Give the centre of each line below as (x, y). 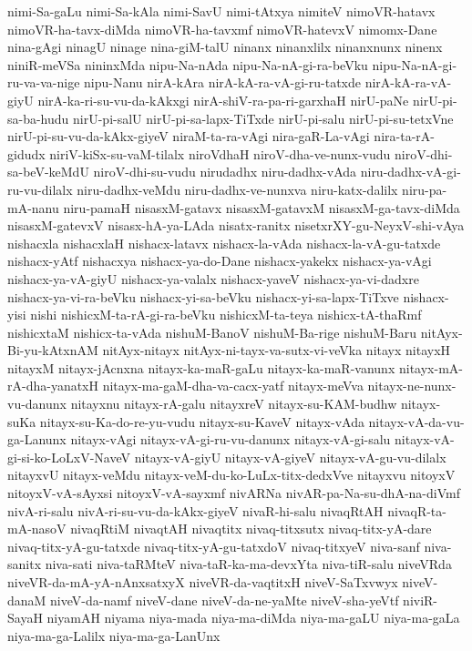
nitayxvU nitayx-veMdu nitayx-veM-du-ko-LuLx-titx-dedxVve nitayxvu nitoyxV (231, 475)
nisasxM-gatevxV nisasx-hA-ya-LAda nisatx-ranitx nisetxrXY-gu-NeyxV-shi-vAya (236, 225)
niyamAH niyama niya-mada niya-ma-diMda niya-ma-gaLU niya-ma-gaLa (253, 618)
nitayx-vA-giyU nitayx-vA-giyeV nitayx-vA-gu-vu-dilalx (290, 457)
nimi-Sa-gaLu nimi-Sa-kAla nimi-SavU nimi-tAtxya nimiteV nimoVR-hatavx (221, 11)
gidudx (26, 153)
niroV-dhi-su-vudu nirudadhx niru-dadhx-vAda (225, 172)
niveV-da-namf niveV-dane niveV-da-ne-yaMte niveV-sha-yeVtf (225, 600)
